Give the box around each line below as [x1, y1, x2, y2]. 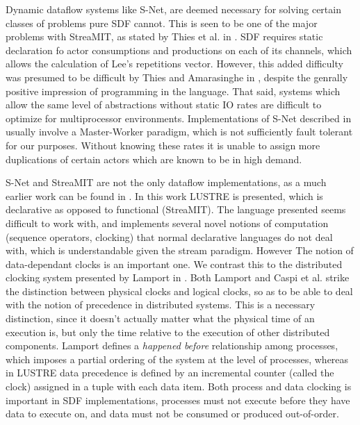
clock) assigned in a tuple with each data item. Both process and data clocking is [6, 379, 352, 394]
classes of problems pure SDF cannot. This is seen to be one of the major [6, 15, 318, 30]
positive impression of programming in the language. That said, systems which [6, 83, 341, 98]
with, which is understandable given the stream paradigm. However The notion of [6, 243, 354, 258]
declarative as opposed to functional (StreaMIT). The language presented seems [6, 202, 346, 217]
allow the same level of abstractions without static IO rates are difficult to [6, 97, 322, 112]
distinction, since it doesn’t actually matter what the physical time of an [6, 311, 315, 326]
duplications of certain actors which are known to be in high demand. [6, 151, 302, 166]
